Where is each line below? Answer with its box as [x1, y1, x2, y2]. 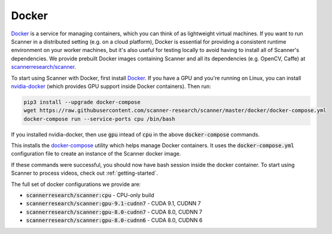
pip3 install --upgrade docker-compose [23, 99, 141, 105]
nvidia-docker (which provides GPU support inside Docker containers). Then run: [11, 83, 212, 90]
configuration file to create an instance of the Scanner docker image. [11, 150, 181, 157]
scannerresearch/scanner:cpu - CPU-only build [26, 192, 155, 199]
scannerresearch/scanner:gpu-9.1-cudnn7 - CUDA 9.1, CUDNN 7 [26, 200, 201, 207]
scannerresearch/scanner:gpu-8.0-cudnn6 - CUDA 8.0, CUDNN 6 [26, 217, 203, 224]
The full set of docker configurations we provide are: [11, 180, 141, 188]
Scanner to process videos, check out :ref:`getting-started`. [11, 169, 159, 177]
